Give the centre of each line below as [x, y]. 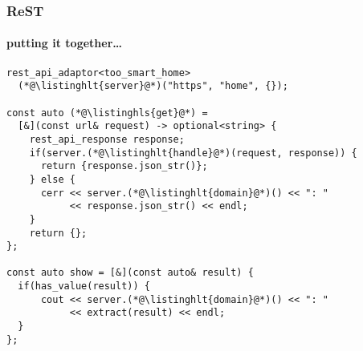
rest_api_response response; [107, 139]
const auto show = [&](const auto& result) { [130, 273]
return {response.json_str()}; [124, 166]
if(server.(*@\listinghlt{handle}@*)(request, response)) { [193, 153]
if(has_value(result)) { [84, 286]
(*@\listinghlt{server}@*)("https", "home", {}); [153, 86]
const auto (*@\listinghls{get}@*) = [107, 113]
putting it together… [65, 43]
